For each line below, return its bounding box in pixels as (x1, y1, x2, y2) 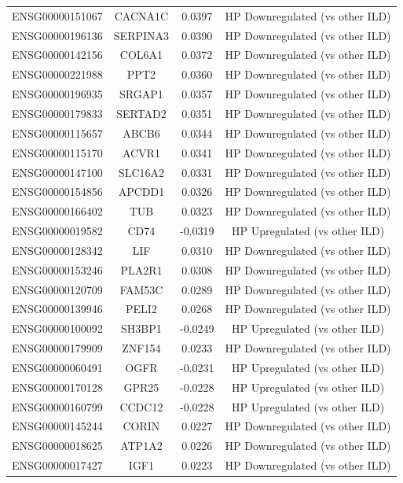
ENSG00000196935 (12, 86, 103, 102)
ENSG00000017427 (12, 457, 103, 474)
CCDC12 (119, 398, 163, 415)
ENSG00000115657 (12, 124, 103, 141)
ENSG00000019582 (12, 223, 103, 239)
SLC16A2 (118, 164, 164, 180)
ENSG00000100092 (12, 320, 103, 337)
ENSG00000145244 (12, 418, 103, 434)
